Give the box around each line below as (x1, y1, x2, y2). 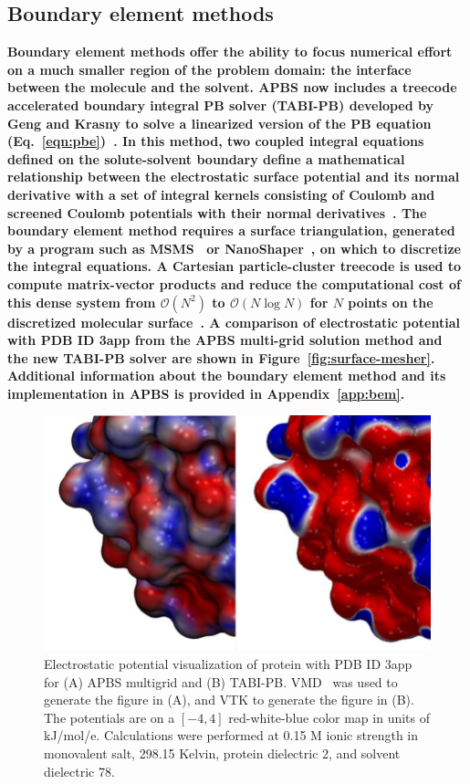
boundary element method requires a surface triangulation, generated (7, 221, 455, 240)
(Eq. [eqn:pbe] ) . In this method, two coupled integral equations (7, 131, 424, 151)
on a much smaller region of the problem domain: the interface (7, 59, 412, 78)
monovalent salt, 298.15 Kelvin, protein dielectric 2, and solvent (44, 743, 401, 762)
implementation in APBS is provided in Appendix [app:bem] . (7, 383, 405, 402)
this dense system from (7, 292, 156, 311)
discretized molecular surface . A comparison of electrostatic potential (7, 312, 460, 331)
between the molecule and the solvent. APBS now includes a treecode (7, 78, 457, 97)
